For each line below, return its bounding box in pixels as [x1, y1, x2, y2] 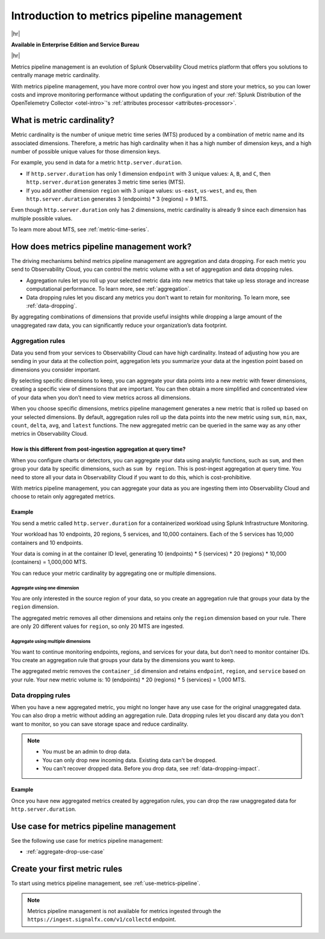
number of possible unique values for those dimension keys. [11, 147, 161, 155]
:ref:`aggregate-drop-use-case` [26, 848, 105, 855]
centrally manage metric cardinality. [11, 72, 101, 79]
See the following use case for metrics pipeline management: [11, 837, 163, 844]
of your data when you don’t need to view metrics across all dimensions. [11, 394, 191, 401]
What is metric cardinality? [11, 115, 115, 126]
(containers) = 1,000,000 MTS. [11, 559, 87, 566]
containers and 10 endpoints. [11, 539, 84, 546]
